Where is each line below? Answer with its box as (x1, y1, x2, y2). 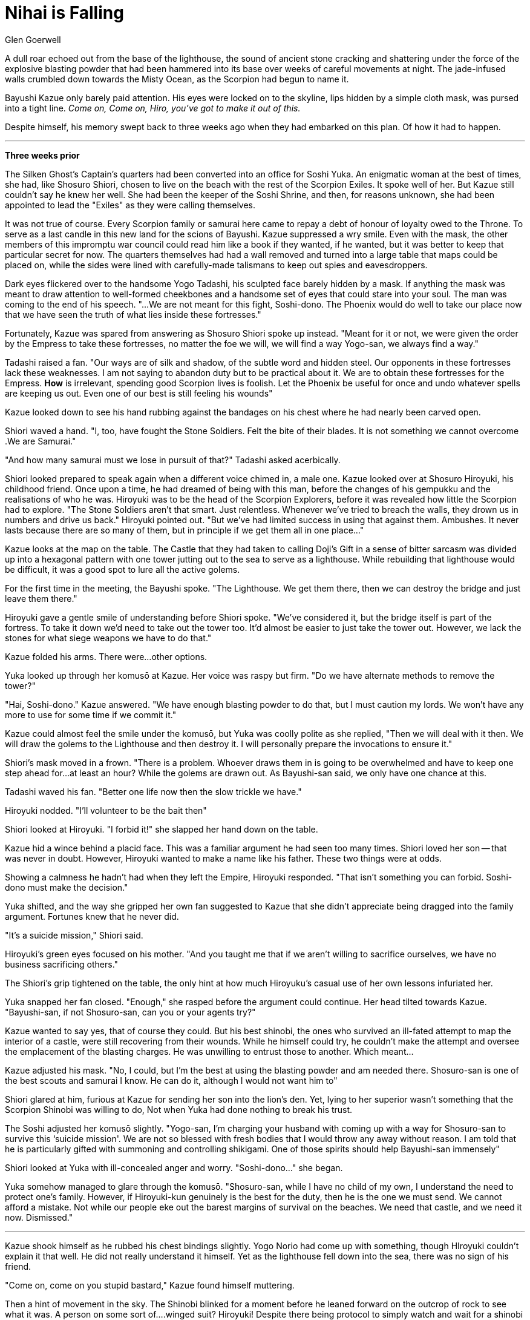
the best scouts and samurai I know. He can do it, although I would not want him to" (5, 1075, 338, 1086)
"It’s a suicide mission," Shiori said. (5, 929, 143, 940)
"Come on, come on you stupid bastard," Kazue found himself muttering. (5, 1279, 295, 1290)
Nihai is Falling (5, 2, 124, 23)
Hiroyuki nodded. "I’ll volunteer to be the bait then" (5, 805, 207, 816)
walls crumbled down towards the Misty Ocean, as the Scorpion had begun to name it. (5, 73, 349, 84)
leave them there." (5, 593, 77, 604)
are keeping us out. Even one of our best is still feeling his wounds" (5, 388, 273, 398)
